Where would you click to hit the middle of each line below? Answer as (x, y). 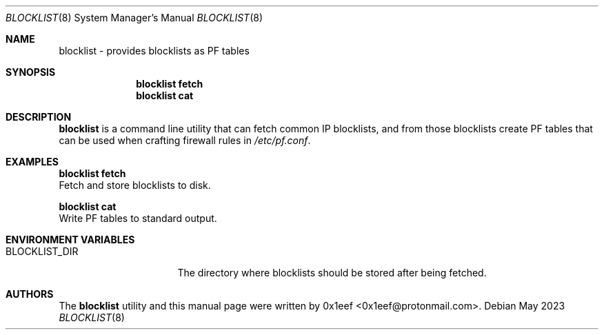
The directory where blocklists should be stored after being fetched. (332, 273)
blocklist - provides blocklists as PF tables (154, 51)
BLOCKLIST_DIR (42, 251)
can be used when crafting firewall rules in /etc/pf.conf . (185, 140)
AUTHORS (30, 294)
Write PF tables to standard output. (138, 218)
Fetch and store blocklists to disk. (135, 185)
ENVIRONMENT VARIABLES (70, 240)
